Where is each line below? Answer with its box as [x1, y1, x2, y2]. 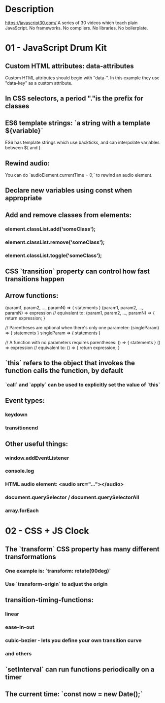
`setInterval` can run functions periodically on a [5, 666, 155, 674]
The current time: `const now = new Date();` [5, 690, 143, 698]
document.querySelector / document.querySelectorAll [5, 494, 139, 501]
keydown [5, 411, 28, 418]
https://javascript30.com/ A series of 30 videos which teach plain [5, 20, 138, 26]
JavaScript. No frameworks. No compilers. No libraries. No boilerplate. [5, 25, 148, 31]
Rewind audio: [5, 159, 50, 167]
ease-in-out [5, 624, 34, 631]
